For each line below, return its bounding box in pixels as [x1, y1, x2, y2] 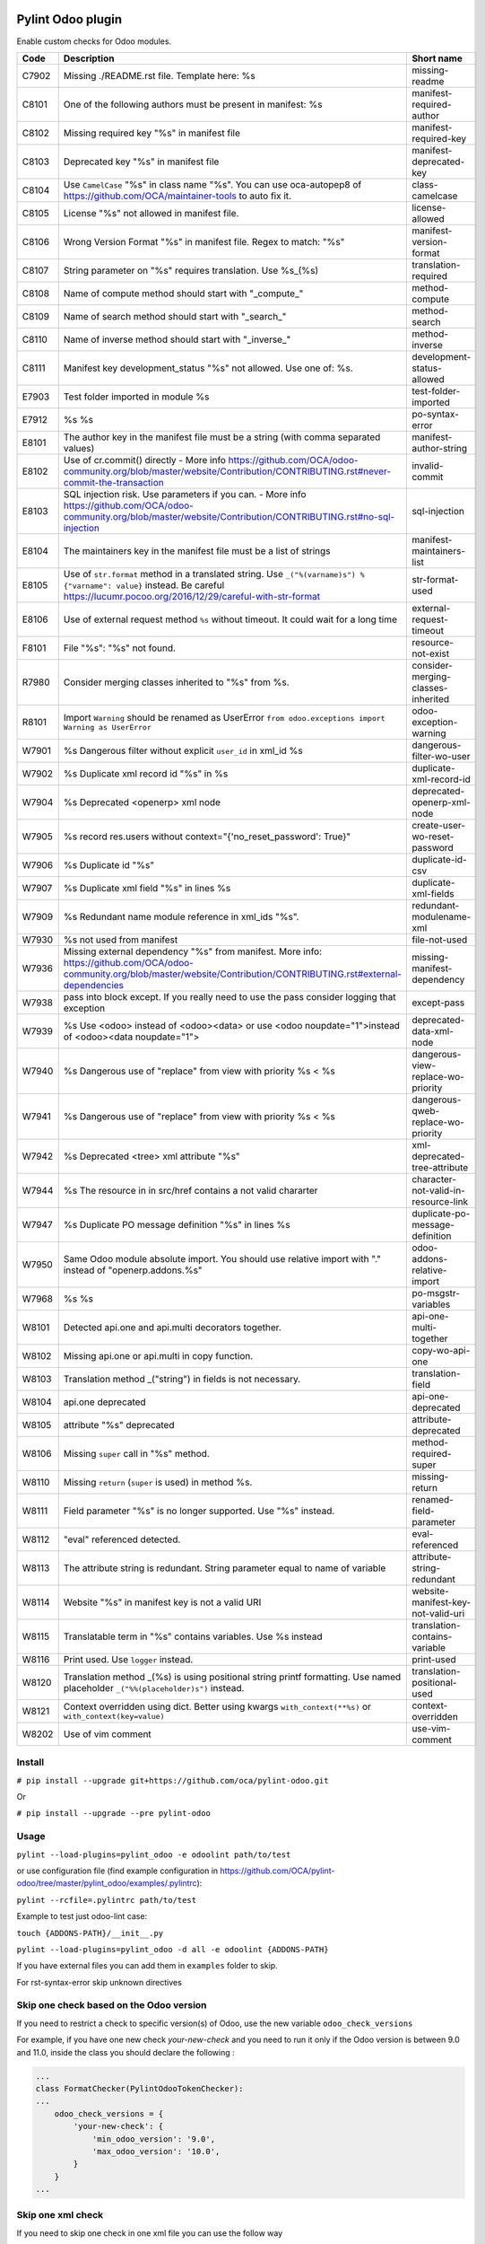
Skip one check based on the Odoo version [16, 1999, 207, 2012]
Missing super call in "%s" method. [63, 1447, 210, 1459]
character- [411, 1172, 457, 1185]
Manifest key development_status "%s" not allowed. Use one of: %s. [63, 362, 353, 374]
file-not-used [411, 934, 468, 946]
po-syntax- [411, 408, 459, 420]
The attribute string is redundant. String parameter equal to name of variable [63, 1562, 386, 1574]
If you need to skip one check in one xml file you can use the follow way [16, 2227, 283, 2239]
